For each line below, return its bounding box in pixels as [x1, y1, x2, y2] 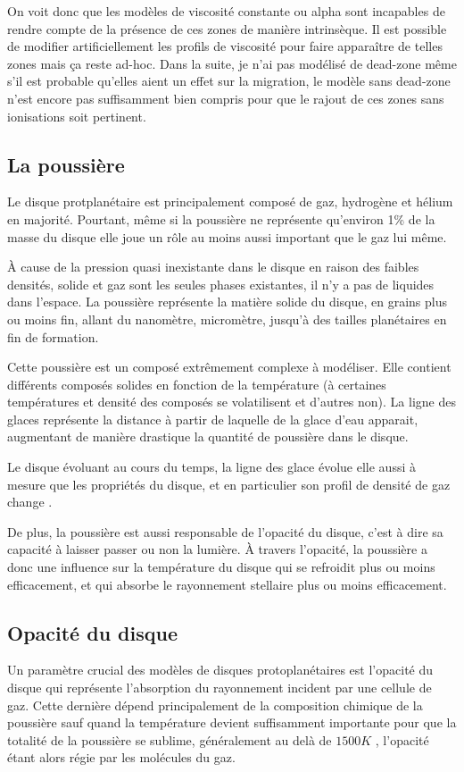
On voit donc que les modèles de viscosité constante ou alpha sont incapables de [7, 2, 445, 20]
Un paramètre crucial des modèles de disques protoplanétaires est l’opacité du [7, 660, 434, 679]
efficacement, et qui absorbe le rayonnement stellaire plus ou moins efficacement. [7, 575, 447, 593]
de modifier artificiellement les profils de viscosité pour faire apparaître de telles [7, 37, 443, 55]
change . [7, 492, 53, 511]
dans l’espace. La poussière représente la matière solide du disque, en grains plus [7, 292, 447, 311]
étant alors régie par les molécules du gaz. [7, 748, 236, 767]
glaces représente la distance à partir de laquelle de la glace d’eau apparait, [7, 409, 418, 428]
